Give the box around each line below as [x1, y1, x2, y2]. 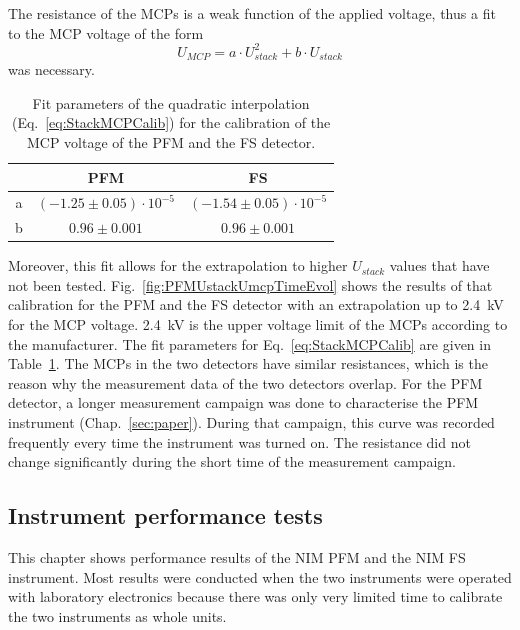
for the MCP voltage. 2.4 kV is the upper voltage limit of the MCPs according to [8, 314, 508, 335]
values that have [389, 255, 490, 276]
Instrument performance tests [8, 500, 323, 531]
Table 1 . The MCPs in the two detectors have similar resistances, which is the [8, 353, 488, 374]
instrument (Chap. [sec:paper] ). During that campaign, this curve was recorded [8, 412, 495, 433]
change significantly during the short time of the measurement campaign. [8, 451, 456, 472]
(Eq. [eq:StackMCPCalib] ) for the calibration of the [11, 112, 331, 133]
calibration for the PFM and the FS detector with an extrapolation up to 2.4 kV [8, 294, 504, 315]
